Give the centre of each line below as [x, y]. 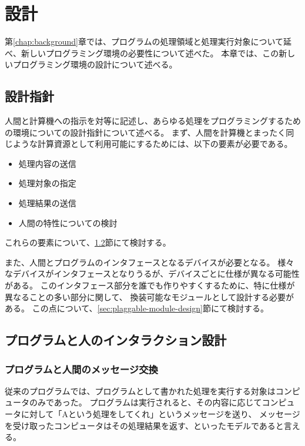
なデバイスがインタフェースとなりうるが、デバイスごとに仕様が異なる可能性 [152, 274]
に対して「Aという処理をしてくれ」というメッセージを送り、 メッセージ [160, 414]
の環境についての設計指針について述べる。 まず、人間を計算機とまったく [145, 132]
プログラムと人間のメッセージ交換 [81, 369]
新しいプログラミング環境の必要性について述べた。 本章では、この [150, 53]
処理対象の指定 [47, 183]
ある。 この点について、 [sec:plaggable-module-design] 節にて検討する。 [137, 308]
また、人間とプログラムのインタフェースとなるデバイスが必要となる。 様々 [150, 262]
